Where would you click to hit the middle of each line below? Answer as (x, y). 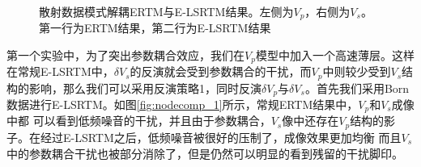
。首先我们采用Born (357, 88)
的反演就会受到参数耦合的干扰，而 (221, 71)
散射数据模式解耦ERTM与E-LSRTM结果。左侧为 (166, 11)
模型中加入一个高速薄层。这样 (335, 54)
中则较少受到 (357, 71)
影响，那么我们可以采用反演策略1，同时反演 (145, 88)
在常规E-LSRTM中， (60, 71)
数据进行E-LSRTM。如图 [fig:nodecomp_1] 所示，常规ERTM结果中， (183, 104)
